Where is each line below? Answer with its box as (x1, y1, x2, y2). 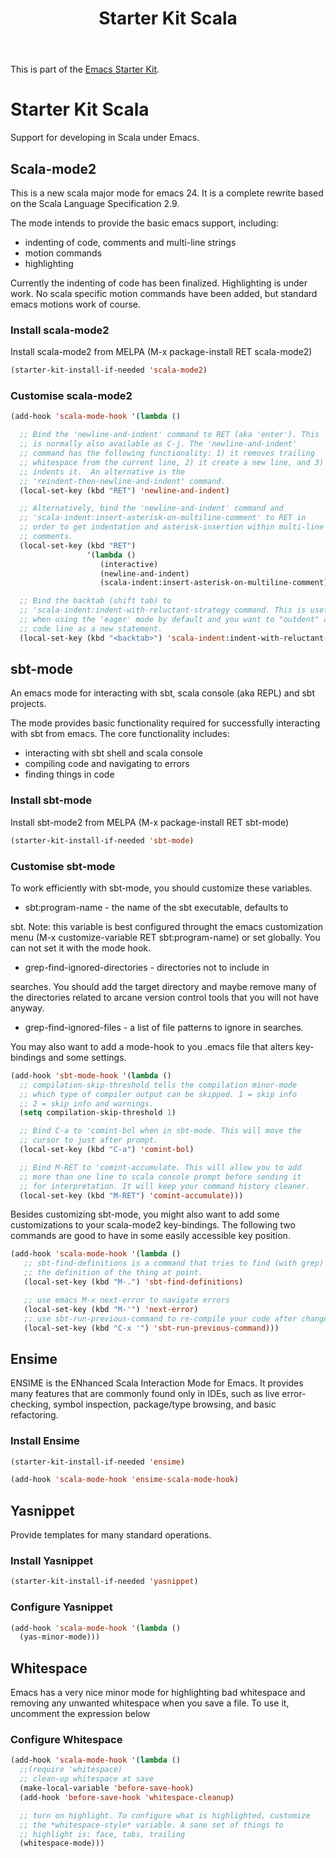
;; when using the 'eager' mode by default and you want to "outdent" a (19, 615, 329, 625)
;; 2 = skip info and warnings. (19, 1098, 155, 1109)
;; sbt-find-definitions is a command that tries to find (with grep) (23, 1258, 325, 1269)
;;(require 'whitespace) (19, 1765, 123, 1775)
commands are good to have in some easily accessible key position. (10, 1230, 291, 1242)
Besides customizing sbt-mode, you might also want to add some (10, 1208, 280, 1221)
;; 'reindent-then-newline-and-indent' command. (19, 476, 226, 486)
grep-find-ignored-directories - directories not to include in (24, 961, 270, 973)
